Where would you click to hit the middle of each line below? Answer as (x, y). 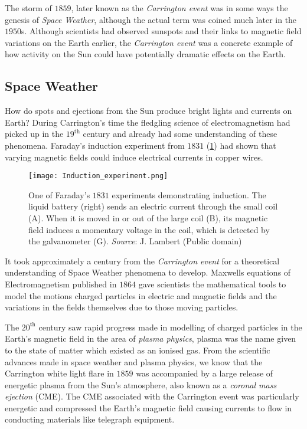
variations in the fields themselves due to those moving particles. (122, 307)
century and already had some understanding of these (180, 134)
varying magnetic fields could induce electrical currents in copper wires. (134, 157)
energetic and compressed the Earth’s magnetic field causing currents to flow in (148, 407)
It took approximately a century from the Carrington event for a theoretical (142, 261)
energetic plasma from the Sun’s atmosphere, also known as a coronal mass (141, 384)
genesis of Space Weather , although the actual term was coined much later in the (151, 19)
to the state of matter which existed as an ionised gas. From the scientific (138, 350)
